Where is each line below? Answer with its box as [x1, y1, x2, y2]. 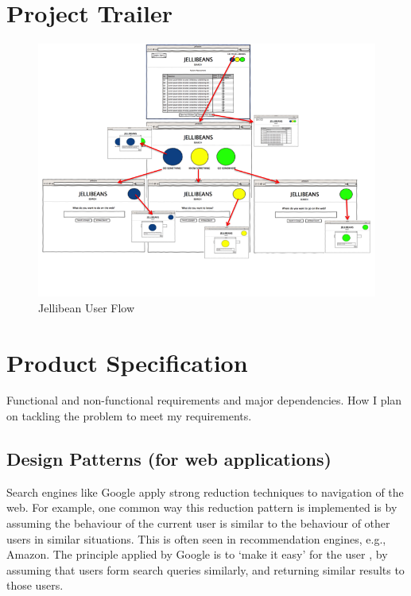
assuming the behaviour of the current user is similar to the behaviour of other [6, 515, 390, 532]
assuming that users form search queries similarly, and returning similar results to [6, 561, 405, 578]
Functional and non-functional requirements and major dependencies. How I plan [6, 392, 402, 408]
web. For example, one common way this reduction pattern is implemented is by [6, 499, 397, 516]
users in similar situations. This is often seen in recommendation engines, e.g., [6, 530, 386, 547]
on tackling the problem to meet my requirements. [6, 408, 252, 424]
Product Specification [6, 346, 248, 378]
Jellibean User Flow [38, 299, 135, 315]
